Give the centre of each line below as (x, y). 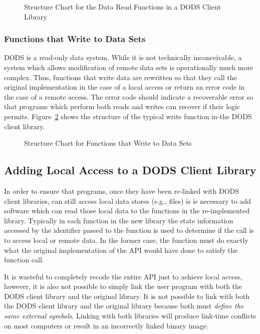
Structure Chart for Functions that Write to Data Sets (108, 143)
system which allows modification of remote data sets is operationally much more (129, 67)
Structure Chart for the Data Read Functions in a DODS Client (122, 7)
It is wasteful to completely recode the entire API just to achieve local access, (123, 276)
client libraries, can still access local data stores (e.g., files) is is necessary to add (127, 201)
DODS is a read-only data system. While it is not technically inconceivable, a (123, 57)
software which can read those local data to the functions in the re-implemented (127, 211)
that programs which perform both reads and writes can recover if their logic (122, 106)
